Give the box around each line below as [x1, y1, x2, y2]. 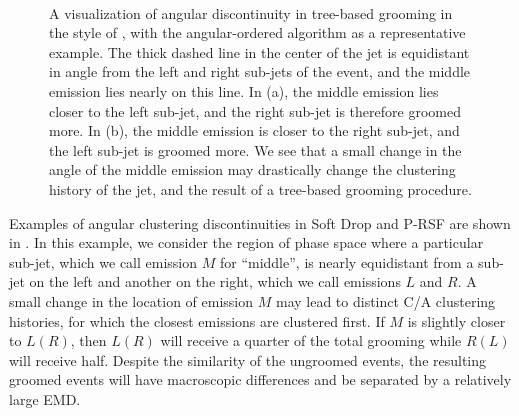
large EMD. [9, 388, 81, 409]
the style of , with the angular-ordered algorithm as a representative [49, 22, 466, 43]
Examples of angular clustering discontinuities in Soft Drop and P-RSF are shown [9, 212, 511, 233]
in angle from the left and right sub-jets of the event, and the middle [49, 61, 471, 82]
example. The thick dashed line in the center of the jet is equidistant [49, 41, 470, 62]
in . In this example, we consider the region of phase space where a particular [9, 232, 484, 253]
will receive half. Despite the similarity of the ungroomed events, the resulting [9, 349, 487, 370]
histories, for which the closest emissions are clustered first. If [9, 310, 385, 331]
